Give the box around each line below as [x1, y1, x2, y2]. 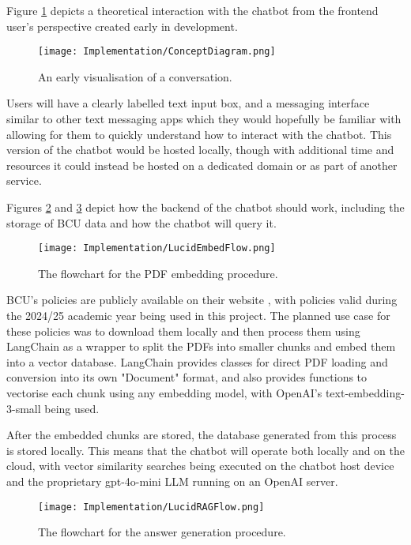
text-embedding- [325, 385, 405, 400]
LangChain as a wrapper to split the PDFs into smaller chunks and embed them [6, 338, 396, 355]
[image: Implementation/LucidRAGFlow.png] [38, 501, 265, 513]
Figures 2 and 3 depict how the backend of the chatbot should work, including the [6, 199, 405, 215]
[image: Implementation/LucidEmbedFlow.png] [38, 242, 276, 254]
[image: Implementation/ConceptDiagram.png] [38, 46, 276, 58]
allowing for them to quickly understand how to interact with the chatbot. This [6, 126, 392, 142]
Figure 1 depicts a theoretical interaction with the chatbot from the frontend [6, 2, 379, 18]
